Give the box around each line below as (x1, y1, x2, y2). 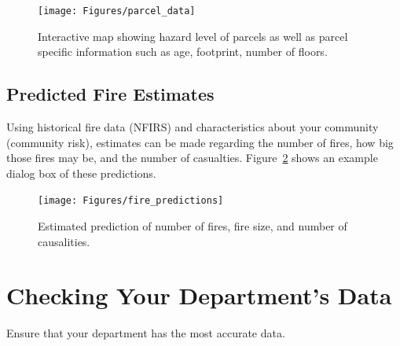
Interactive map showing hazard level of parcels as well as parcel (38, 28, 348, 44)
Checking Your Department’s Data (6, 279, 392, 311)
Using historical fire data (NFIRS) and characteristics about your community (6, 119, 379, 135)
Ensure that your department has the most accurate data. (6, 325, 285, 341)
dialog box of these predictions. (6, 164, 156, 181)
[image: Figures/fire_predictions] (38, 195, 224, 207)
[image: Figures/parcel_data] (38, 6, 196, 17)
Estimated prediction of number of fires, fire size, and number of (38, 218, 347, 234)
